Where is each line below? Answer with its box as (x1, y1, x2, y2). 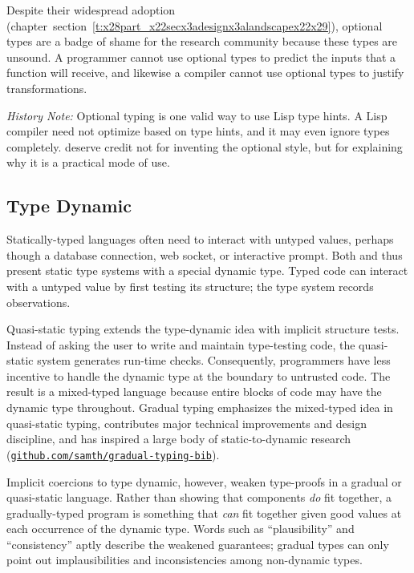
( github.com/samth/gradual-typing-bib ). (6, 446, 220, 462)
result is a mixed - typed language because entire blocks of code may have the (6, 383, 382, 400)
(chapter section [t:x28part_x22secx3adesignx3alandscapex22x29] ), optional (6, 17, 383, 34)
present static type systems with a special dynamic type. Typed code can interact (6, 262, 408, 279)
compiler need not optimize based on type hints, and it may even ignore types (6, 123, 390, 139)
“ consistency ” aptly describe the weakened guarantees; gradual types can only (6, 535, 389, 552)
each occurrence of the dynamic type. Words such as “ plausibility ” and (6, 520, 355, 537)
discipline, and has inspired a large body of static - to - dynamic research (6, 430, 351, 447)
